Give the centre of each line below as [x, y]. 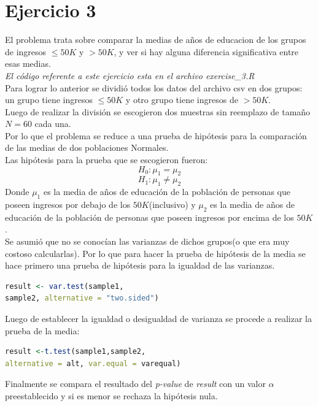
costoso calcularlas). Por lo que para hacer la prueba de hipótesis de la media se [155, 253]
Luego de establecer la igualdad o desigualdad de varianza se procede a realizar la [158, 318]
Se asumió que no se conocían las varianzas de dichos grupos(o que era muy [147, 241]
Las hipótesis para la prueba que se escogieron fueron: [107, 160]
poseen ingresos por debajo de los [68, 205]
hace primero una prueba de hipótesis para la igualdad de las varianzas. [140, 265]
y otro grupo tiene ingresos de [182, 100]
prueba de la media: [42, 330]
